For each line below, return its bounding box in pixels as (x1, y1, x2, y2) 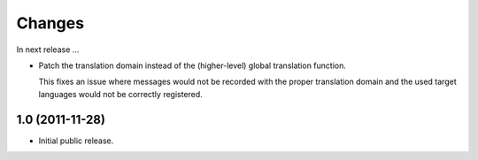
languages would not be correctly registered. (38, 88, 203, 99)
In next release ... (16, 44, 80, 55)
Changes (16, 13, 84, 33)
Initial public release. (38, 135, 114, 146)
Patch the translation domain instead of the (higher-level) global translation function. (38, 60, 347, 71)
